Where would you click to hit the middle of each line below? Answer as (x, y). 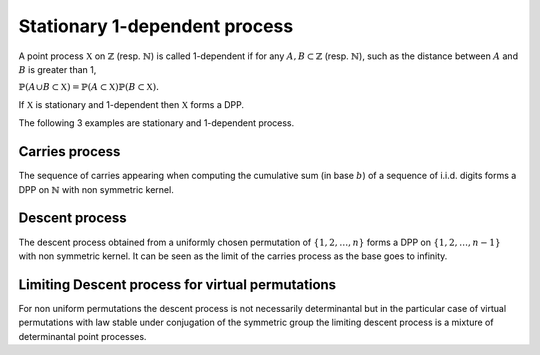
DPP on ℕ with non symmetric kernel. (96, 189)
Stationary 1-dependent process (156, 26)
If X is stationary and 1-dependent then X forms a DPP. (131, 104)
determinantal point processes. (82, 336)
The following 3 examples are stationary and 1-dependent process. (156, 123)
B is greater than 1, (57, 69)
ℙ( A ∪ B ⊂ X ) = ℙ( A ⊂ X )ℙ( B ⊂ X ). (89, 87)
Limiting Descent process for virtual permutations (177, 284)
